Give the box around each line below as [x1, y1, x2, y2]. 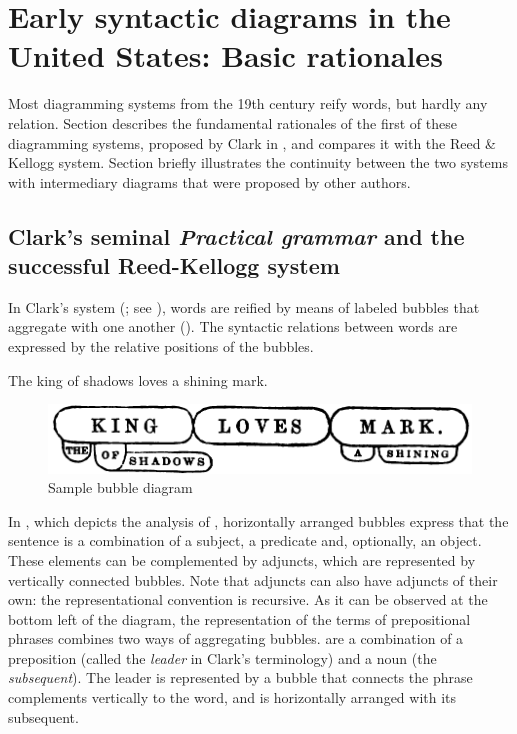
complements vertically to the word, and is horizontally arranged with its [8, 687, 457, 708]
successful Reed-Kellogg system [8, 250, 340, 281]
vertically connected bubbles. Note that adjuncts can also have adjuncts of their [8, 569, 498, 590]
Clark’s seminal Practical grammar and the [8, 220, 465, 251]
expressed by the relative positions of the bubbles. [8, 336, 314, 357]
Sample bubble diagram [48, 477, 193, 498]
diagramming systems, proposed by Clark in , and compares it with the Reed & [8, 132, 497, 153]
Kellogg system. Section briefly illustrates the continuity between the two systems [8, 152, 508, 173]
